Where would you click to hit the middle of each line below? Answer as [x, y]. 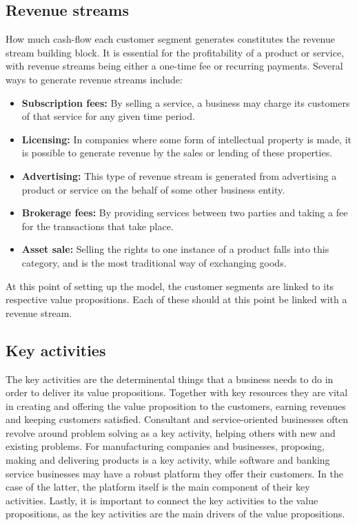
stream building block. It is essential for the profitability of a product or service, [175, 52]
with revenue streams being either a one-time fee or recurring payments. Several [174, 66]
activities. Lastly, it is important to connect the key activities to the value [162, 500]
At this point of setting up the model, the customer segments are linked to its [170, 286]
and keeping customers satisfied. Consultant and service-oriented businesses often [177, 419]
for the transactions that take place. [98, 226]
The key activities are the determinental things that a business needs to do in [170, 379]
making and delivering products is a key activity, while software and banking [168, 460]
